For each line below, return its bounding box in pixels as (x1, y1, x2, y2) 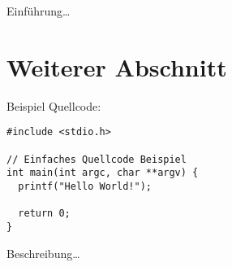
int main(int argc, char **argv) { (6, 167, 199, 179)
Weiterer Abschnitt (6, 50, 227, 83)
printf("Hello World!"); (18, 180, 152, 192)
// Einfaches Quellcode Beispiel (6, 153, 187, 165)
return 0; (18, 208, 71, 220)
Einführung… (6, 2, 71, 19)
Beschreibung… (6, 244, 80, 261)
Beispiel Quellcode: (6, 97, 101, 114)
